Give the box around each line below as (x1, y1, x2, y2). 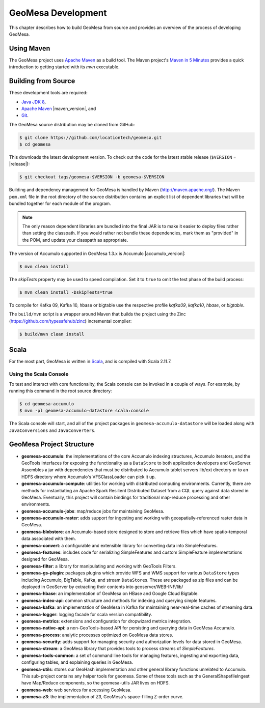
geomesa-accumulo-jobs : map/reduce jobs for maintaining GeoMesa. (21, 508, 164, 514)
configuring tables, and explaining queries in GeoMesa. (21, 659, 133, 665)
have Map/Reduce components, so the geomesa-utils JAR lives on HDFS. (21, 680, 170, 686)
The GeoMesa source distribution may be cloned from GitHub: (9, 121, 135, 127)
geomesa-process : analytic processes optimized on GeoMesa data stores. (21, 632, 174, 638)
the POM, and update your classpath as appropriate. (22, 237, 129, 243)
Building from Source (9, 77, 76, 85)
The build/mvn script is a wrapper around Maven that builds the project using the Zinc (9, 311, 186, 317)
